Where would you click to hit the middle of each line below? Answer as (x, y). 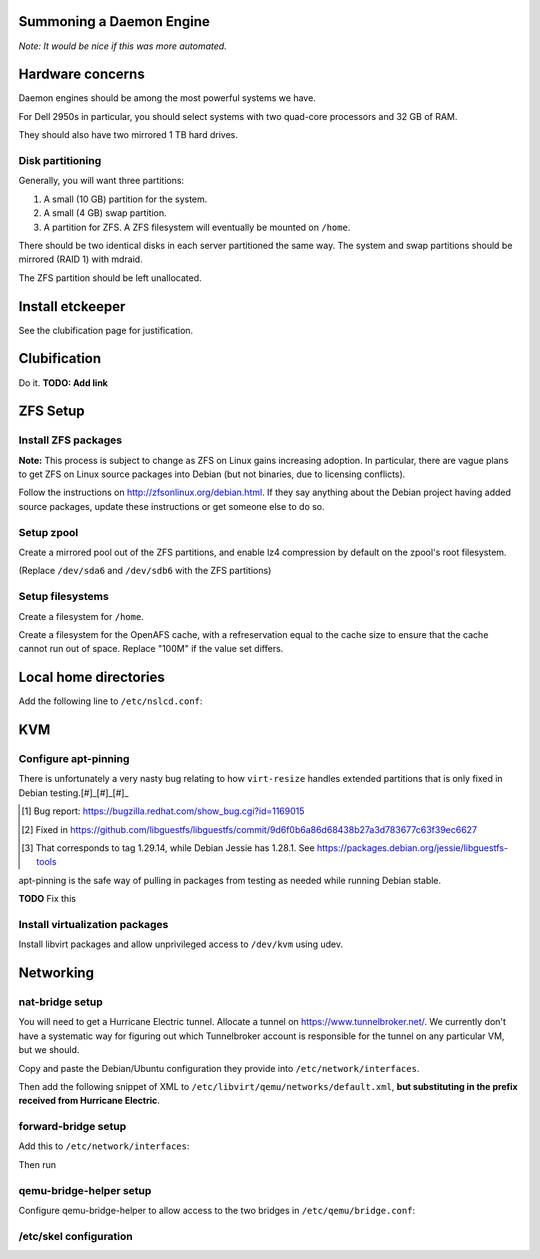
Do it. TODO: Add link (63, 382)
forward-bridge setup (72, 1127)
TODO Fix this (47, 899)
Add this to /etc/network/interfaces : (104, 1146)
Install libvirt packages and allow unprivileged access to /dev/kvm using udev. (181, 944)
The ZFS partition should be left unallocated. (110, 277)
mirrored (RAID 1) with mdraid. (81, 259)
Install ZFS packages (70, 440)
